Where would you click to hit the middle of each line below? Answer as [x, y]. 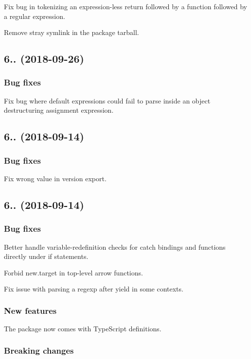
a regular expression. [35, 16]
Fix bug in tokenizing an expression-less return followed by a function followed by [125, 6]
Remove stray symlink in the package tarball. [72, 32]
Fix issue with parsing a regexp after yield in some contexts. [94, 289]
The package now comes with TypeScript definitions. [83, 329]
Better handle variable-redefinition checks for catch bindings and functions [115, 247]
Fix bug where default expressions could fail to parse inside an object [107, 100]
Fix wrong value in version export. [55, 178]
